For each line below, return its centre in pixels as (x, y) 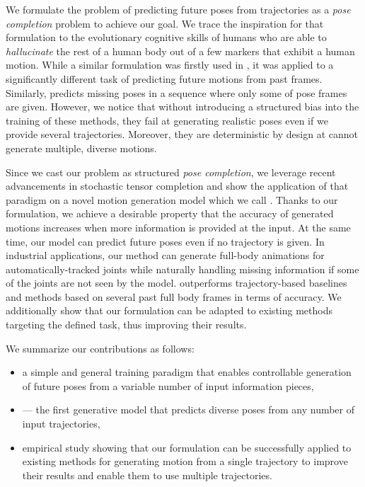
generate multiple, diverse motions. (81, 148)
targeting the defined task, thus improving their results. (126, 325)
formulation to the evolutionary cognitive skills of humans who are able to (166, 37)
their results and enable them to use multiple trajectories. (147, 475)
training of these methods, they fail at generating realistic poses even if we (167, 120)
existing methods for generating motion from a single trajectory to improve (185, 461)
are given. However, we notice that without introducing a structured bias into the (182, 107)
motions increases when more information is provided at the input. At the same (178, 227)
